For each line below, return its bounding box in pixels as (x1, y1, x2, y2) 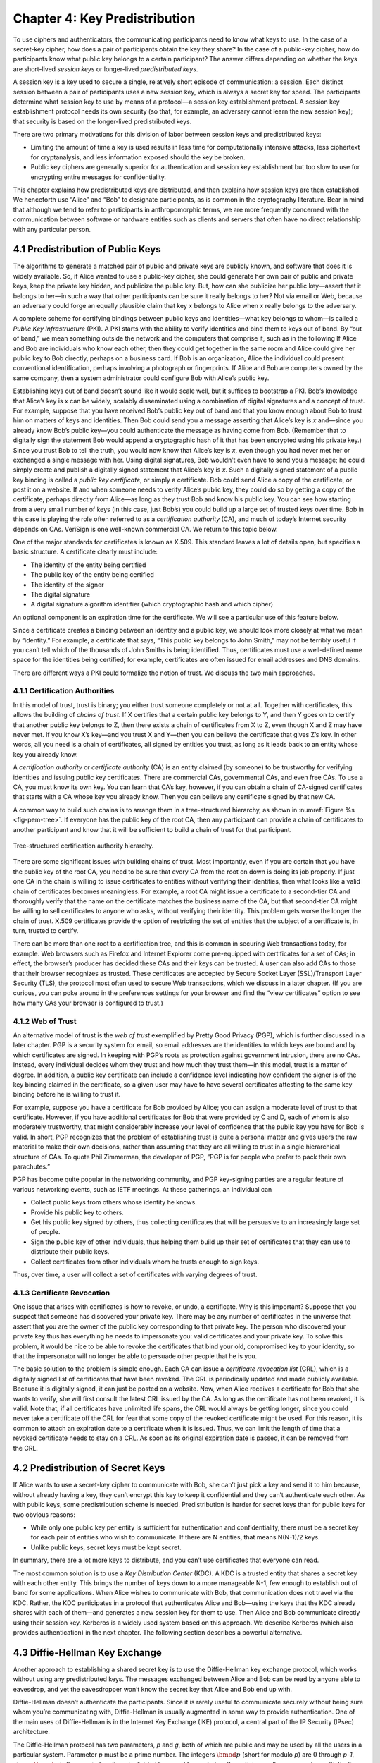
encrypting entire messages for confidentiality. (30, 173, 167, 181)
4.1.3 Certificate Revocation (13, 1288, 110, 1298)
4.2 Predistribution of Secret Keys (13, 1462, 165, 1474)
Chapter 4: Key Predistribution (13, 11, 196, 26)
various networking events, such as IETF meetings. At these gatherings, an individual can (13, 1185, 272, 1193)
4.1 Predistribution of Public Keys (13, 243, 161, 255)
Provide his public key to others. (30, 1208, 125, 1216)
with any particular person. (13, 225, 91, 233)
